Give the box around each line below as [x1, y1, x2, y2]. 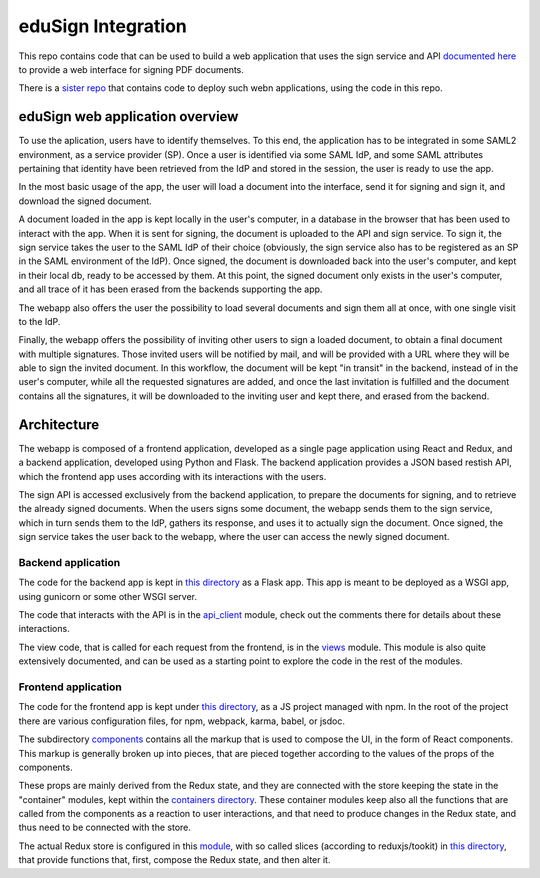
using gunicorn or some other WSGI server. [18, 590, 197, 602]
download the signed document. [18, 195, 152, 207]
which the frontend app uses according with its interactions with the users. [18, 470, 327, 482]
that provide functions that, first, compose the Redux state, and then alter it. [18, 854, 331, 866]
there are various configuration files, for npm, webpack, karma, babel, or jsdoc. [18, 715, 345, 727]
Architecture [18, 416, 100, 433]
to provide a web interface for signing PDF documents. [18, 63, 245, 75]
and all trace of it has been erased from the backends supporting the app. [18, 283, 323, 295]
